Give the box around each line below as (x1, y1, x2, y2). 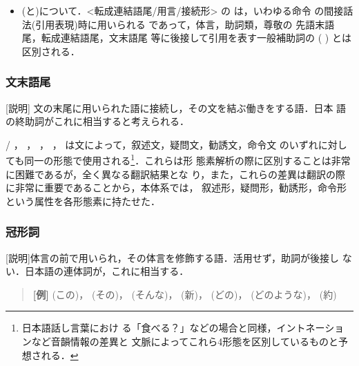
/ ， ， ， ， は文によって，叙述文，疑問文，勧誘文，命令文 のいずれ (6, 137, 318, 151)
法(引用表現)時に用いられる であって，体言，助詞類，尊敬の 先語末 (21, 17, 325, 31)
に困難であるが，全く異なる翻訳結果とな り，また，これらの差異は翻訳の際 (6, 166, 345, 181)
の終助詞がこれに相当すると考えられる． (6, 114, 189, 128)
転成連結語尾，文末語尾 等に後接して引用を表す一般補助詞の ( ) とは (41, 30, 351, 45)
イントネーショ (276, 320, 345, 335)
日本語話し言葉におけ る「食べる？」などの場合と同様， (21, 320, 277, 335)
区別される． (21, 44, 80, 58)
